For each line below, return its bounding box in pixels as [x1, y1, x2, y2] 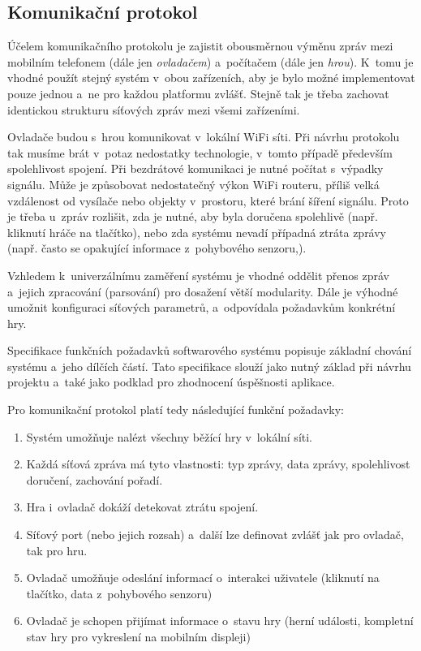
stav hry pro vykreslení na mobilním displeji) [26, 628, 251, 645]
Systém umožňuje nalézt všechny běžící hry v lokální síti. [26, 428, 313, 445]
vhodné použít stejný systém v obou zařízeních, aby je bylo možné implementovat [7, 69, 415, 86]
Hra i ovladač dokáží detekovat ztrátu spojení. [26, 498, 259, 515]
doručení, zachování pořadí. [26, 471, 163, 488]
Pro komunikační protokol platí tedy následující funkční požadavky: [7, 401, 344, 418]
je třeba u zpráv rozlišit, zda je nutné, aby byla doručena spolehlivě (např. [7, 208, 378, 225]
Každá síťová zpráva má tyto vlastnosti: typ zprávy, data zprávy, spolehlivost [26, 455, 410, 472]
